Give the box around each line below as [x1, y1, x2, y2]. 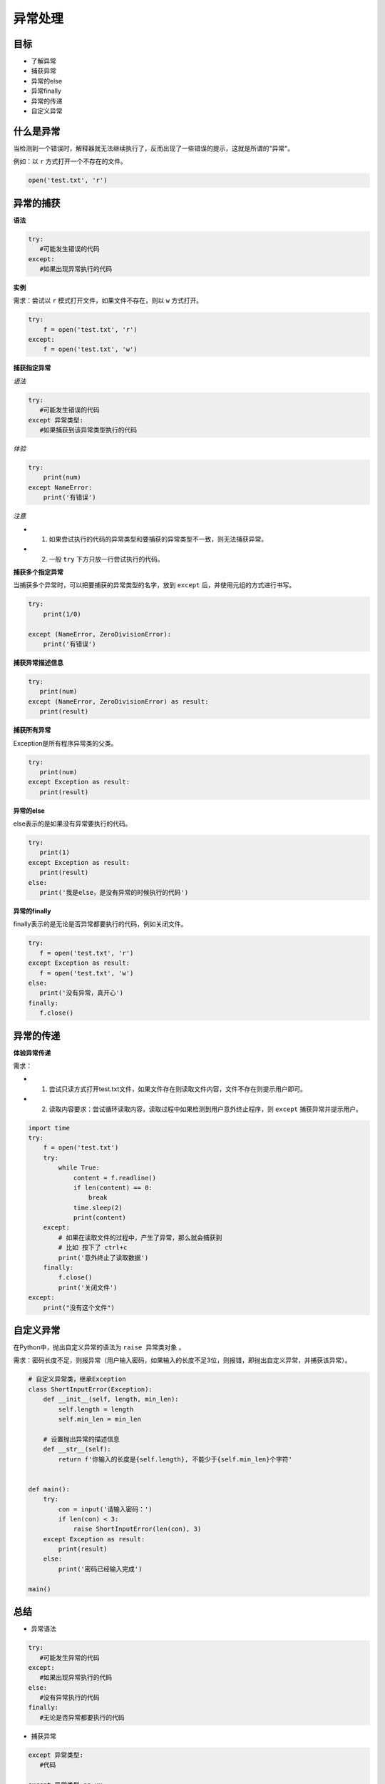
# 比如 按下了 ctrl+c [58, 1244, 128, 1252]
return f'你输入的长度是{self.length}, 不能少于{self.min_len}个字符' [58, 1455, 292, 1463]
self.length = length [58, 1405, 134, 1413]
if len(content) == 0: [73, 1183, 153, 1192]
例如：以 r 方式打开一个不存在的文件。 [13, 157, 128, 166]
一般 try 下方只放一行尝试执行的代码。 [48, 554, 164, 563]
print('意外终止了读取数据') [58, 1253, 149, 1262]
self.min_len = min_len [58, 1415, 142, 1424]
